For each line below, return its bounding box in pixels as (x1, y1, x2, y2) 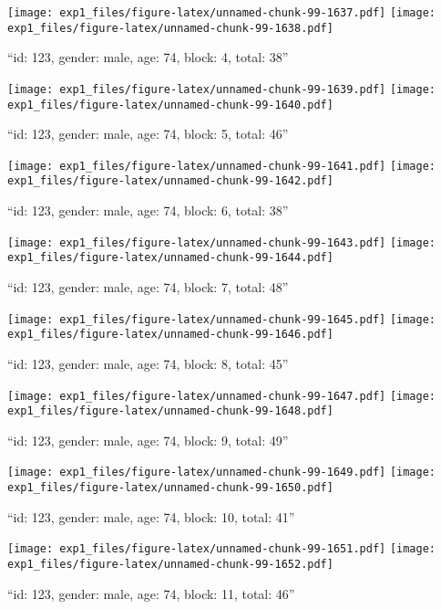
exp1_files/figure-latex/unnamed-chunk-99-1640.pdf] (7, 98, 333, 111)
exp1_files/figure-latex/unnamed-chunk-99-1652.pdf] (7, 558, 333, 571)
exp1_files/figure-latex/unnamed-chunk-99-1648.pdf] (7, 404, 333, 418)
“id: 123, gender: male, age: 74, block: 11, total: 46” (7, 583, 295, 603)
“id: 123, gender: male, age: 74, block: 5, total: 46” (7, 124, 289, 143)
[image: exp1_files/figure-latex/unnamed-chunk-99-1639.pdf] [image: (7, 82, 436, 96)
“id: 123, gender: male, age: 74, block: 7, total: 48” (7, 278, 289, 297)
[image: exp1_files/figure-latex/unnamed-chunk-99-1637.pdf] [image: (7, 6, 436, 19)
